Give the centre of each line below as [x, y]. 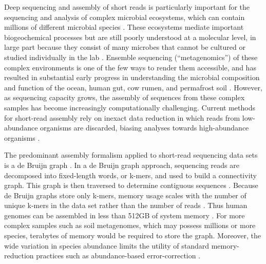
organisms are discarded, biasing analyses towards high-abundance [145, 128]
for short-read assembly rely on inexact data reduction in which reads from [122, 117]
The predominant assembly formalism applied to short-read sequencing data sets [131, 155]
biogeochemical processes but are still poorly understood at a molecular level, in [130, 37]
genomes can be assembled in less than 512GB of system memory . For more [125, 215]
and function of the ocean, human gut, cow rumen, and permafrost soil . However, [133, 87]
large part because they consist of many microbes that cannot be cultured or [125, 47]
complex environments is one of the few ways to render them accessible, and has [130, 67]
